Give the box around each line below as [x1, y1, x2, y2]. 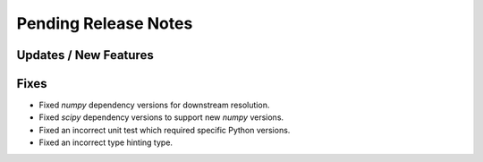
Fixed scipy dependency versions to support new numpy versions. [38, 112, 284, 123]
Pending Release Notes [16, 13, 193, 33]
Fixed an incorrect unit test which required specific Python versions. [38, 124, 291, 135]
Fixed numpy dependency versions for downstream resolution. [38, 99, 270, 111]
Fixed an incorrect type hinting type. [38, 137, 174, 148]
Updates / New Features [16, 47, 154, 63]
